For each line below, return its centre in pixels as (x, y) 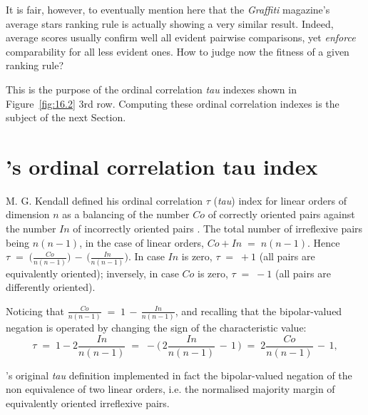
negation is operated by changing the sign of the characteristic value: (156, 328)
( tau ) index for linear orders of (280, 200)
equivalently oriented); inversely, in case (92, 273)
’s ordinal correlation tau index (162, 166)
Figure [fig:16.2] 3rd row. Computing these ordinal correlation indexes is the (173, 103)
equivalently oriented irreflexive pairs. (88, 403)
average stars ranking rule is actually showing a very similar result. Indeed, (170, 23)
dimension (28, 214)
